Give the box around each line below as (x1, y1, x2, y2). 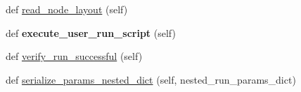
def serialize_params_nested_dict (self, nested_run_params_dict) (6, 72, 296, 86)
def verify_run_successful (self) (6, 49, 143, 63)
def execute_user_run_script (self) (6, 25, 176, 40)
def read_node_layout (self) (6, 2, 128, 16)
